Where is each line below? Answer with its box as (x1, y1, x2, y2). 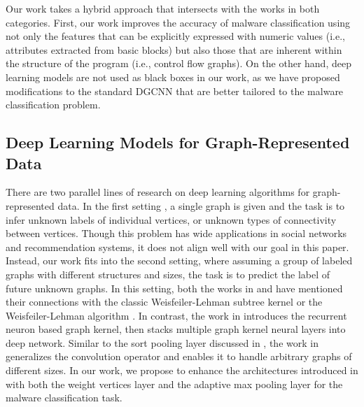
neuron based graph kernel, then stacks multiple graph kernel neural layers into (6, 322, 346, 336)
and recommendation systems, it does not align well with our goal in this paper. (6, 239, 349, 254)
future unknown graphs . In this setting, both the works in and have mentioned (6, 280, 343, 295)
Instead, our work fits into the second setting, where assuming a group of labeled (6, 253, 353, 268)
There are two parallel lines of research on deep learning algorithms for (6, 185, 310, 199)
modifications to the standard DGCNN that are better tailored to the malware (6, 83, 344, 98)
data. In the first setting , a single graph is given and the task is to (57, 198, 345, 213)
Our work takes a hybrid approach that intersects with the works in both (6, 1, 320, 15)
